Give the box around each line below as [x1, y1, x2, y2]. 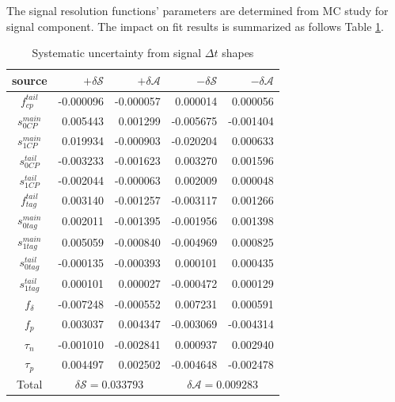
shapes [222, 44, 254, 61]
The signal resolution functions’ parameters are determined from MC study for [6, 2, 389, 18]
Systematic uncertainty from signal [32, 44, 202, 61]
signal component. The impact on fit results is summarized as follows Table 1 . [6, 17, 384, 34]
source [12, 71, 47, 88]
